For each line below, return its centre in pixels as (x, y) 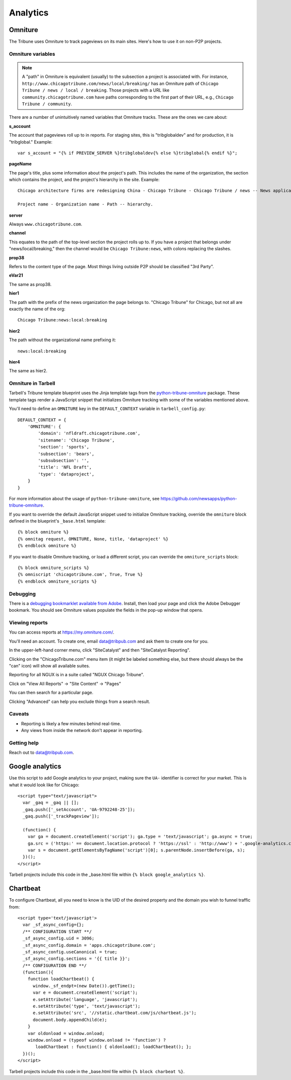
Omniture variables (32, 54)
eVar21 (16, 275)
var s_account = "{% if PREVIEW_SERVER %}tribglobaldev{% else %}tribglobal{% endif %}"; (128, 153)
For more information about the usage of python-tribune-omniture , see (84, 498)
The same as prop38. (30, 284)
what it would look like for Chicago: (44, 785)
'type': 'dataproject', (66, 474)
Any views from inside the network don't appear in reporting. (82, 731)
